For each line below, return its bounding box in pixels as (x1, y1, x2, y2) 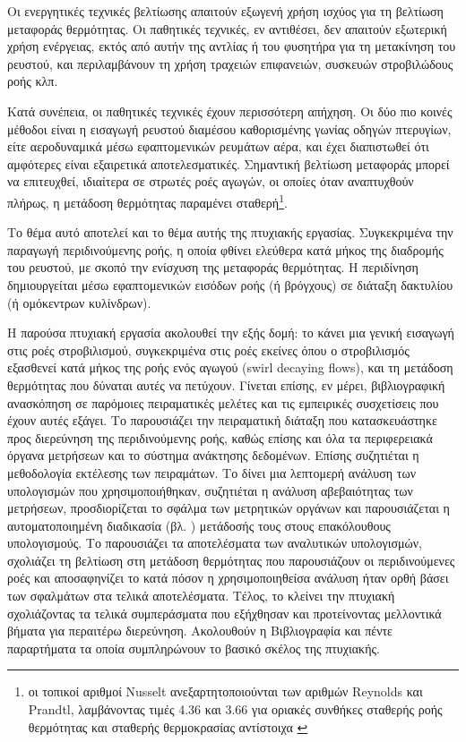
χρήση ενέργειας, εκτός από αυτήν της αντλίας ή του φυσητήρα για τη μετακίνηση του (7, 37, 456, 55)
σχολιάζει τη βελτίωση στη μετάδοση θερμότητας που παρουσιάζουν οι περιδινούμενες (7, 550, 455, 569)
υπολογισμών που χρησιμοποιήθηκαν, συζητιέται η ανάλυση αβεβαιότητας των (7, 481, 413, 499)
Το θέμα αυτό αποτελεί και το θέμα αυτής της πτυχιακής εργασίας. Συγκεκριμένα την (7, 223, 453, 242)
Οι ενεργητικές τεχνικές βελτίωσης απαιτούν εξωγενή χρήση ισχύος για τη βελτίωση (7, 2, 444, 20)
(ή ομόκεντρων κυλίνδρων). (7, 293, 151, 311)
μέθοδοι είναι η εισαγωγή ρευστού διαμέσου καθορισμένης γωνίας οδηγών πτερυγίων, (7, 119, 452, 138)
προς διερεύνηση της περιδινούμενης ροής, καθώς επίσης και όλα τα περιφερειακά (7, 428, 433, 447)
